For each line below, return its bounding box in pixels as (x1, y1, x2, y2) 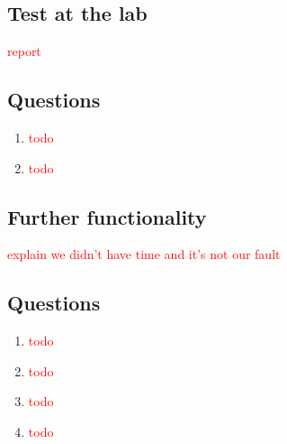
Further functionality (7, 202, 207, 230)
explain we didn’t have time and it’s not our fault (7, 245, 281, 264)
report (7, 42, 41, 60)
